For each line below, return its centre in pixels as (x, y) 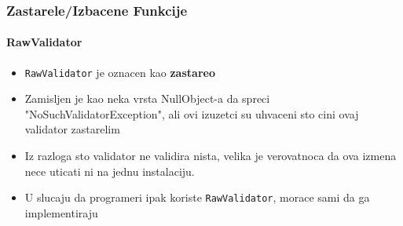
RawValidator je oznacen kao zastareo (120, 72)
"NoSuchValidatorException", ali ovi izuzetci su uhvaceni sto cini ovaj (192, 113)
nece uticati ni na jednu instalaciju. (110, 171)
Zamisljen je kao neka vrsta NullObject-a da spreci (147, 98)
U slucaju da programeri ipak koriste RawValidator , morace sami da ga (197, 197)
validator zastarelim (72, 129)
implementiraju (61, 212)
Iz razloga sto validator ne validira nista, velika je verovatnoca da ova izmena (211, 156)
